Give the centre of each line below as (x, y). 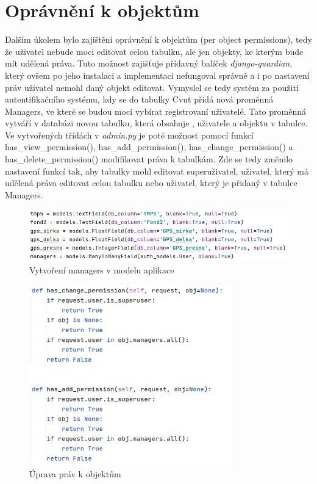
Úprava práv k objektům (75, 474)
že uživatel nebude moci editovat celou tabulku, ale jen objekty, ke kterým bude (154, 51)
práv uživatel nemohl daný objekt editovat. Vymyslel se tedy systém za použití (152, 87)
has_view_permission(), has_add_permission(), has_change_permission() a (149, 147)
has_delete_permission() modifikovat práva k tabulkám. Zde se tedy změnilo (149, 159)
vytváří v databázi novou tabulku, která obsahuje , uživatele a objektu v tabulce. (156, 123)
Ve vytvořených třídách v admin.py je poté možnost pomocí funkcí (129, 135)
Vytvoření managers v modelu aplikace (102, 270)
